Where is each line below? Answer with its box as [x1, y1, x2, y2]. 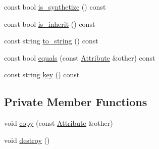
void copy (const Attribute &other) [4, 118, 113, 128]
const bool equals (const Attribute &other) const [4, 52, 155, 63]
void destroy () [4, 134, 50, 145]
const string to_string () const [4, 35, 98, 46]
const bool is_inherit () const [4, 18, 95, 29]
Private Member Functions [4, 94, 147, 110]
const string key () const [4, 69, 80, 80]
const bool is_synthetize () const [4, 2, 106, 12]
